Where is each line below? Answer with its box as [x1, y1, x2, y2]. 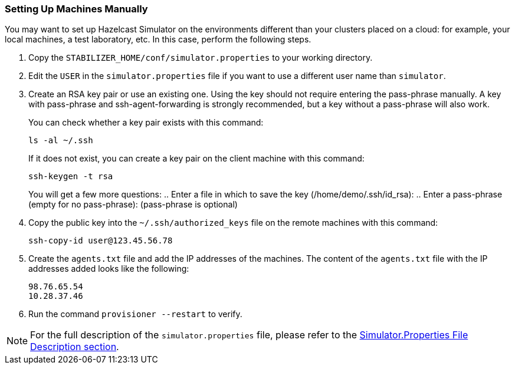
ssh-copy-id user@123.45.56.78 [28, 236, 173, 246]
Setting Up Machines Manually [5, 3, 148, 15]
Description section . [30, 341, 119, 353]
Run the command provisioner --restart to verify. [28, 309, 242, 319]
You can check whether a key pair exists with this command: [28, 117, 264, 128]
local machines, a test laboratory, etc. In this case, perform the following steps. [5, 34, 311, 45]
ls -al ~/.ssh [28, 136, 93, 146]
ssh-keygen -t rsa [28, 172, 113, 182]
